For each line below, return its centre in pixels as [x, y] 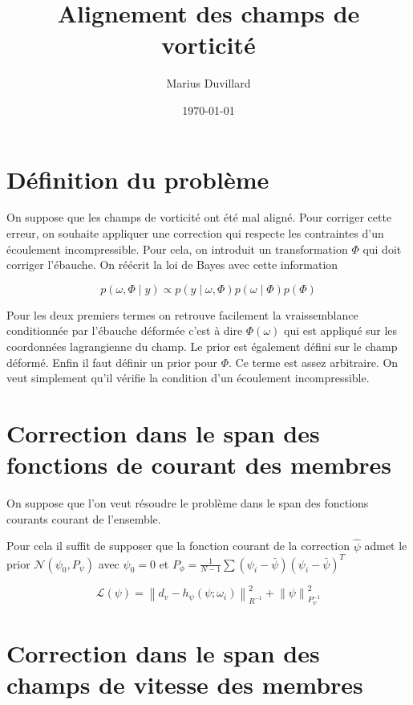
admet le [386, 546]
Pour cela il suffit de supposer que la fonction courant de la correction [178, 546]
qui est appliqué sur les [341, 330]
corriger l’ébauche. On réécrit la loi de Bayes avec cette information [172, 265]
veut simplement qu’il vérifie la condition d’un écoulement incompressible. [188, 378]
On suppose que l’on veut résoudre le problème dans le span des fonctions [188, 503]
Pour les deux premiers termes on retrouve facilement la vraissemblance [182, 314]
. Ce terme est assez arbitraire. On [313, 362]
